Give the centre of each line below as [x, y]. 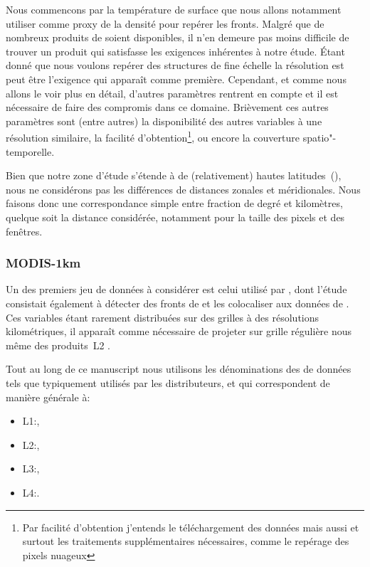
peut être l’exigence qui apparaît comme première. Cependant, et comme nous [176, 79]
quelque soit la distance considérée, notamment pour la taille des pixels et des [175, 217]
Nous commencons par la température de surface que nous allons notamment [174, 9]
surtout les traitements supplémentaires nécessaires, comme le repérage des [186, 541]
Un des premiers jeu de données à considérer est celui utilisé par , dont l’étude [176, 289]
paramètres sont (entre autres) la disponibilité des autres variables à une [164, 121]
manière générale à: [48, 397]
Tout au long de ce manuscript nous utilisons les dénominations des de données [179, 369]
